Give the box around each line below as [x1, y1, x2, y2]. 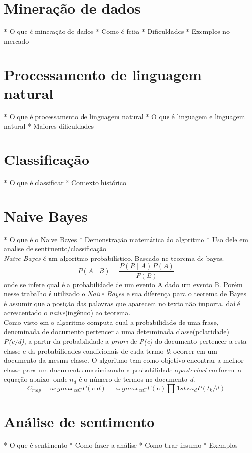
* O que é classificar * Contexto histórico [4, 177, 126, 187]
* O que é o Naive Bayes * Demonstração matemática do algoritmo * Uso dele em [4, 234, 249, 244]
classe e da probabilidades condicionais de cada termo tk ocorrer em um [4, 345, 217, 356]
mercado [4, 35, 29, 46]
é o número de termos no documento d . [79, 374, 195, 384]
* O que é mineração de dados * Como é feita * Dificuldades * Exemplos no [4, 26, 230, 36]
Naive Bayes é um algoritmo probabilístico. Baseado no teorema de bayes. [4, 253, 224, 263]
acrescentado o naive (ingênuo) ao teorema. [4, 307, 131, 318]
